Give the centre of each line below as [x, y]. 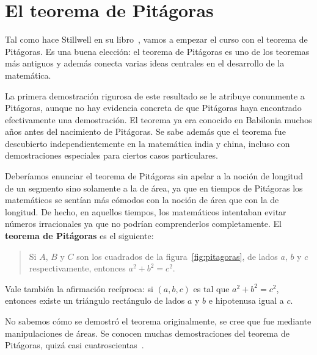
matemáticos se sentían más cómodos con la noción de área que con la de [142, 200]
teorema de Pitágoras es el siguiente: [79, 236]
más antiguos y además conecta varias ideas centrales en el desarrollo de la [145, 63]
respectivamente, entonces [77, 268]
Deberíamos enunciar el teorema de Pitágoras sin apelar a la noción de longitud [154, 176]
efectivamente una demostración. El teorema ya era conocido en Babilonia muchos [158, 119]
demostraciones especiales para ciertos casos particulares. [111, 155]
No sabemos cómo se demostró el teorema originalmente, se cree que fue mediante [158, 321]
